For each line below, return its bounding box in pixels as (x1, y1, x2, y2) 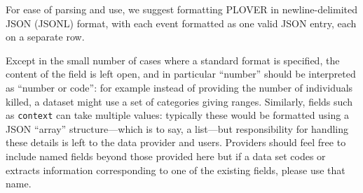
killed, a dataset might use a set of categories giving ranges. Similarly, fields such (6, 94, 352, 108)
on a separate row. (6, 29, 85, 44)
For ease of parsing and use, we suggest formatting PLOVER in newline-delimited (6, 2, 357, 16)
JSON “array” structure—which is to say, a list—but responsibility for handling (6, 121, 349, 136)
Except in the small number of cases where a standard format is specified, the (6, 52, 340, 67)
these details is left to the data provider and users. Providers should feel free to (6, 135, 346, 150)
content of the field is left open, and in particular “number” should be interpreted (6, 66, 356, 81)
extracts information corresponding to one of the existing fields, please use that (6, 162, 345, 177)
